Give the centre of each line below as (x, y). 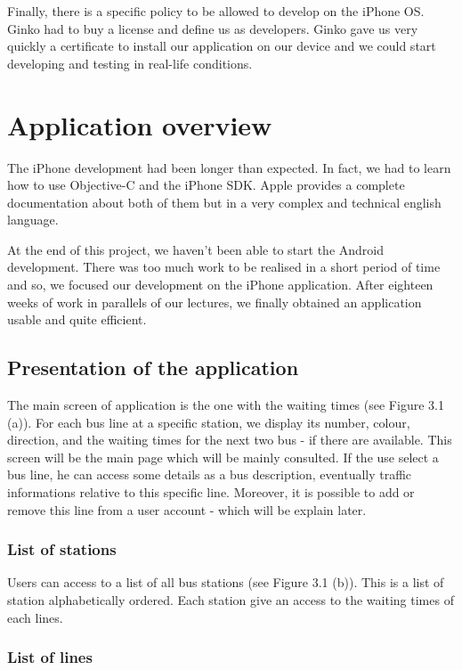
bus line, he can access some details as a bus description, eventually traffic (210, 474)
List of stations (62, 549)
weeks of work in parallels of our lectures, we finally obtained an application (215, 302)
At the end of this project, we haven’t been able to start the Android (195, 249)
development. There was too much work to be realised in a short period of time (224, 267)
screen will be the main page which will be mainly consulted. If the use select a (223, 457)
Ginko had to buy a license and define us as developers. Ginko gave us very (213, 28)
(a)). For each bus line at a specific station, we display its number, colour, (209, 422)
